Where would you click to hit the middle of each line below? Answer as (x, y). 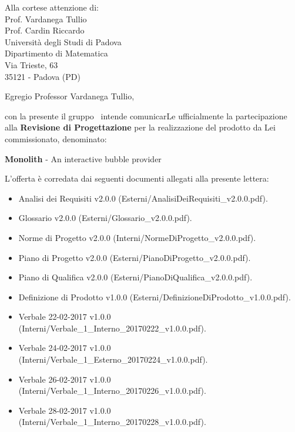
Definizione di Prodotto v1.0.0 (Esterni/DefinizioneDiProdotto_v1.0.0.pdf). (155, 297)
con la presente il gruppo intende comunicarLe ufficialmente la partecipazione (146, 115)
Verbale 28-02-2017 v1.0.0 (65, 410)
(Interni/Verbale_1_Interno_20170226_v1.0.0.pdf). (112, 391)
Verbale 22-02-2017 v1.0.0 (65, 317)
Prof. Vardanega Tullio (46, 19)
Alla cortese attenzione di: (52, 7)
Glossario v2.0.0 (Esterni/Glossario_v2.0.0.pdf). (105, 218)
